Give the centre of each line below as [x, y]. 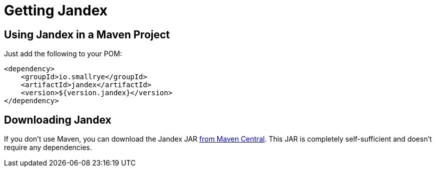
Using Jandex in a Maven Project [87, 34]
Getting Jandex [56, 10]
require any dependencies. [48, 148]
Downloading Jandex [58, 120]
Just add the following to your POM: [63, 54]
